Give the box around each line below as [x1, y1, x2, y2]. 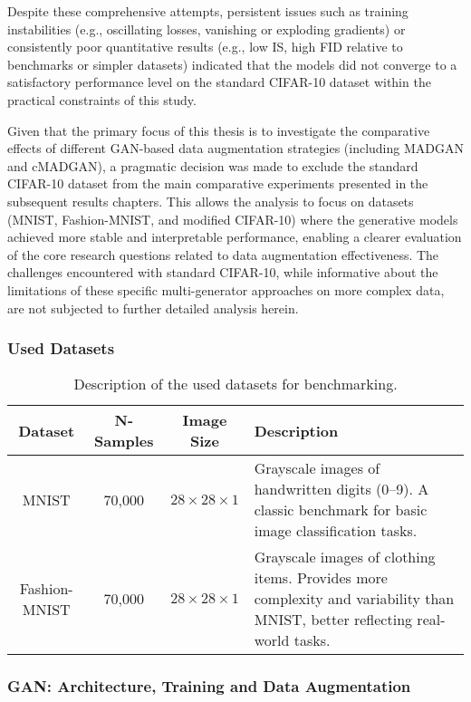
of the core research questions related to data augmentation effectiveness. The [7, 245, 439, 264]
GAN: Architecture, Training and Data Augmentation [7, 675, 411, 697]
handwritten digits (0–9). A [254, 478, 429, 500]
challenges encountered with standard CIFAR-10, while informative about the [7, 263, 438, 282]
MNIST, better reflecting [254, 609, 413, 630]
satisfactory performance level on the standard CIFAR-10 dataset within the [7, 72, 431, 91]
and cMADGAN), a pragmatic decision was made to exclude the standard [7, 156, 418, 175]
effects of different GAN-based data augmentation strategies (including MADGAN [7, 139, 464, 158]
